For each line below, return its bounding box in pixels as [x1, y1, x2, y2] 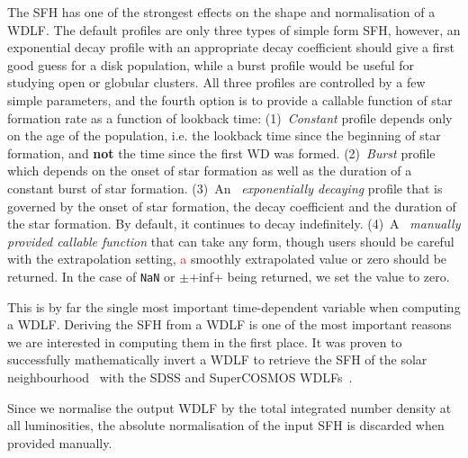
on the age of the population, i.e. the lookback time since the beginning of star [7, 126, 441, 145]
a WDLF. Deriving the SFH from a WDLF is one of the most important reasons [7, 315, 452, 334]
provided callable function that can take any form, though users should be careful [7, 231, 454, 250]
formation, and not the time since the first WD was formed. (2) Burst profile [7, 143, 436, 162]
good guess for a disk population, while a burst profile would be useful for [7, 55, 415, 74]
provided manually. [7, 433, 112, 452]
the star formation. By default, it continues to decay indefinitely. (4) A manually [7, 214, 461, 233]
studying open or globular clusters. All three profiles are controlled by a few [7, 73, 426, 92]
